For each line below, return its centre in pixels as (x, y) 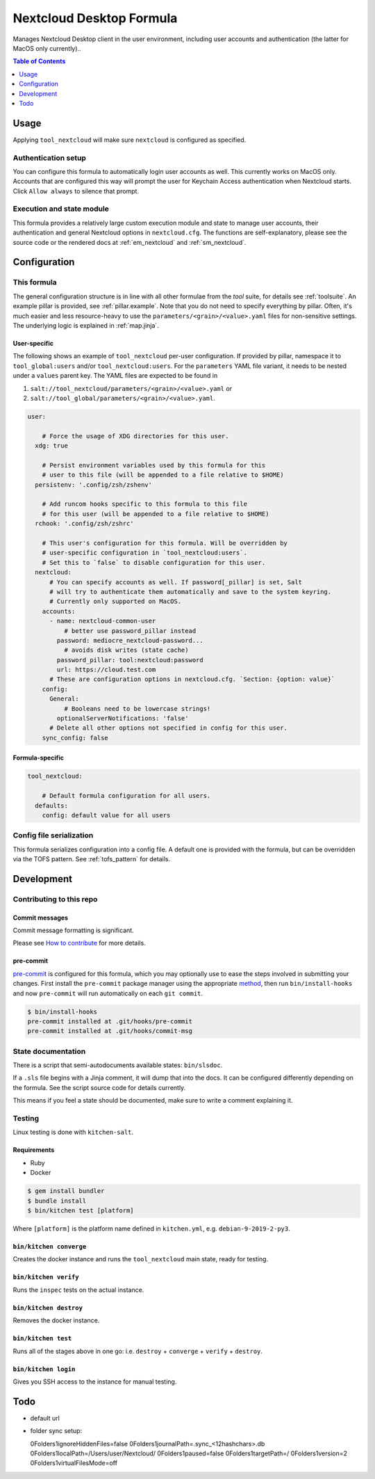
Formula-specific (38, 758)
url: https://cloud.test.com (106, 670)
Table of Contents (39, 61)
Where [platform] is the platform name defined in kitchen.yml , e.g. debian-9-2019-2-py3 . (152, 1229)
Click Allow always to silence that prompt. (76, 191)
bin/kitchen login (44, 1369)
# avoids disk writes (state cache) (126, 650)
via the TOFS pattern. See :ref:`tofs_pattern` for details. (91, 859)
